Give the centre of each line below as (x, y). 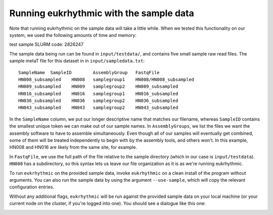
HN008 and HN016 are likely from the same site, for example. (73, 147)
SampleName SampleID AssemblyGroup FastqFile (89, 72)
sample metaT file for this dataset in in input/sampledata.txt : (77, 61)
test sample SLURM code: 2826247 (46, 44)
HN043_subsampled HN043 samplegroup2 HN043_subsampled (98, 108)
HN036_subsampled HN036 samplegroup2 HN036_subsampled (98, 101)
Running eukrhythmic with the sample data (102, 13)
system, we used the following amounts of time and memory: (73, 35)
